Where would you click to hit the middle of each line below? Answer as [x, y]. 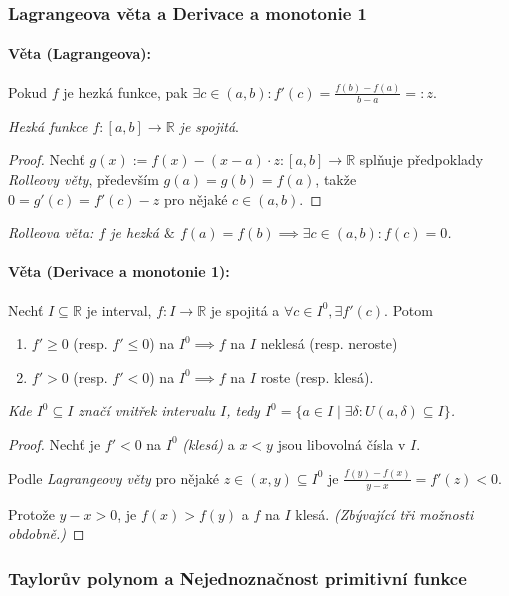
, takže [336, 178]
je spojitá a [245, 309]
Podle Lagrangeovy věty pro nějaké [113, 477]
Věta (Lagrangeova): [79, 53]
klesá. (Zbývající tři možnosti [384, 513]
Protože [31, 513]
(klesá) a [208, 443]
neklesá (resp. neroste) [329, 343]
